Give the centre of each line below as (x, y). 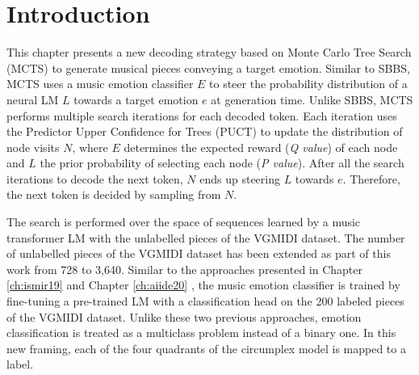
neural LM (33, 99)
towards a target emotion (136, 99)
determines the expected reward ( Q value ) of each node (261, 147)
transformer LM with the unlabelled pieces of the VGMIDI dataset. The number (206, 237)
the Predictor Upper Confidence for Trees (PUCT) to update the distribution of (205, 131)
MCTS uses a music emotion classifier (100, 84)
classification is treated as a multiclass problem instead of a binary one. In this (201, 333)
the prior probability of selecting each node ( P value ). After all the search (222, 163)
